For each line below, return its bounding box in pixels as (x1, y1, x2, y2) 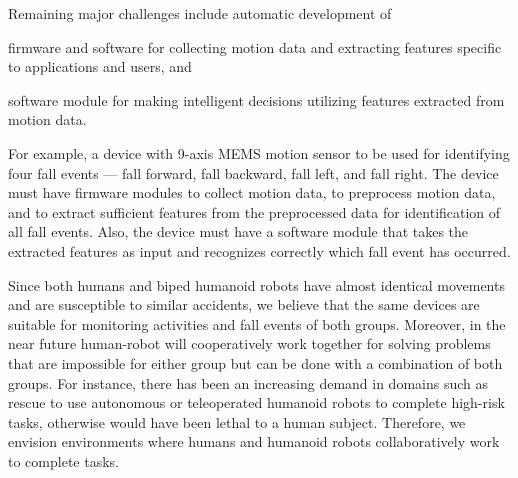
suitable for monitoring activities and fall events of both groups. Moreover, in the (8, 313, 506, 334)
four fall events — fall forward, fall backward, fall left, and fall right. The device (8, 162, 499, 183)
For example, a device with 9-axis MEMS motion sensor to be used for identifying (8, 142, 510, 163)
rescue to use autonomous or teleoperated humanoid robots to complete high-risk (8, 392, 505, 413)
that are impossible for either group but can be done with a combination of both (8, 352, 503, 373)
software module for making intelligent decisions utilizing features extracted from (8, 89, 505, 110)
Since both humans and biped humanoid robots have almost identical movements (8, 274, 505, 295)
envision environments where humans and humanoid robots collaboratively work (8, 431, 500, 452)
